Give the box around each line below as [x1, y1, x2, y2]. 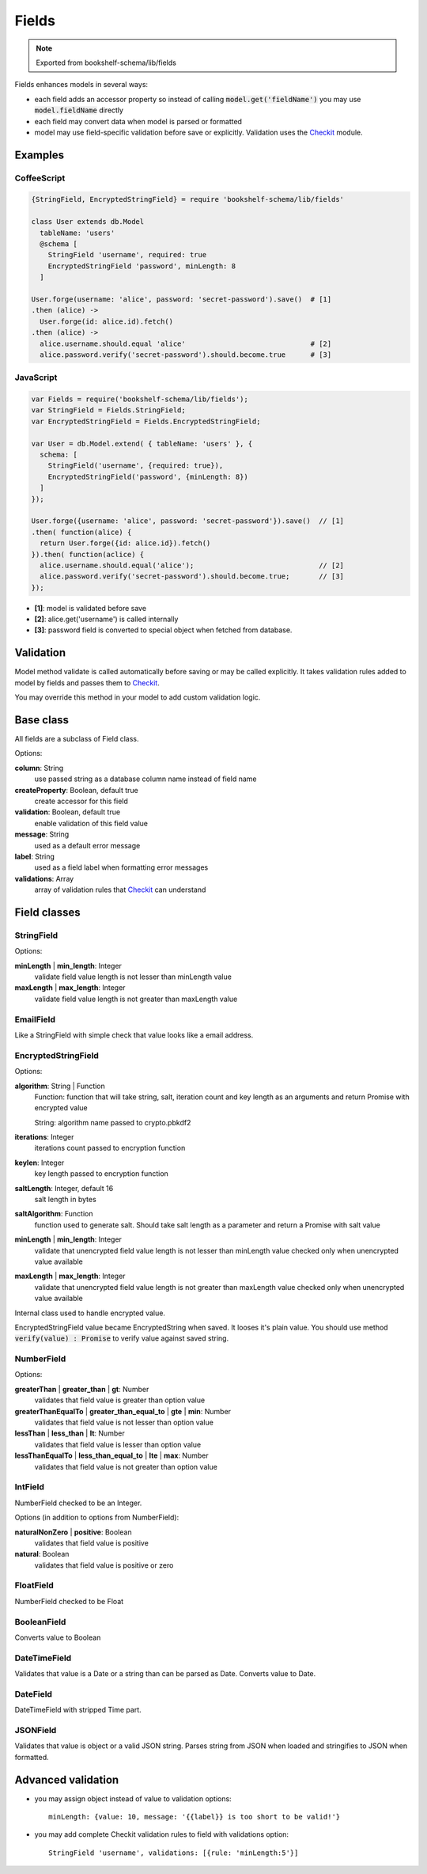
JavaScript [14, 372, 58, 383]
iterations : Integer [14, 1132, 74, 1142]
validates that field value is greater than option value [34, 1395, 206, 1405]
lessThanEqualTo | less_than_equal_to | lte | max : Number [14, 1451, 209, 1460]
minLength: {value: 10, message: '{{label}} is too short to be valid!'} [48, 1812, 341, 1822]
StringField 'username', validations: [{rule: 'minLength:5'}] [48, 1848, 299, 1857]
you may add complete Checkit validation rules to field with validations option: [34, 1830, 289, 1839]
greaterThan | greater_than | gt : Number [14, 1384, 149, 1394]
